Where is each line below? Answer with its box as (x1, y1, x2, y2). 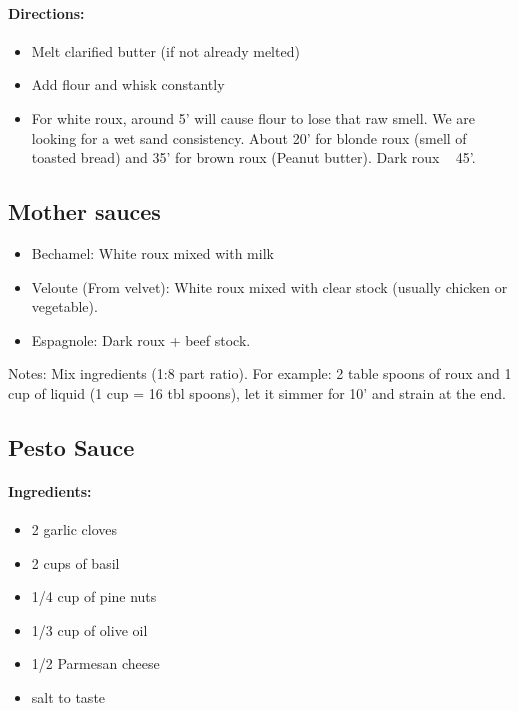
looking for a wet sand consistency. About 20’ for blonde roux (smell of (31, 127, 467, 148)
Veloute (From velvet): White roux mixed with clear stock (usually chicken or (31, 276, 508, 297)
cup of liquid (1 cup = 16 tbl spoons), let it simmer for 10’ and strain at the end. (8, 382, 506, 403)
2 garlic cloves (31, 519, 118, 540)
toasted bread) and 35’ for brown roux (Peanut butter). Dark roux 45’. (31, 147, 476, 168)
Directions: (8, 2, 85, 23)
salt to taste (31, 687, 106, 708)
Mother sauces (8, 196, 161, 227)
